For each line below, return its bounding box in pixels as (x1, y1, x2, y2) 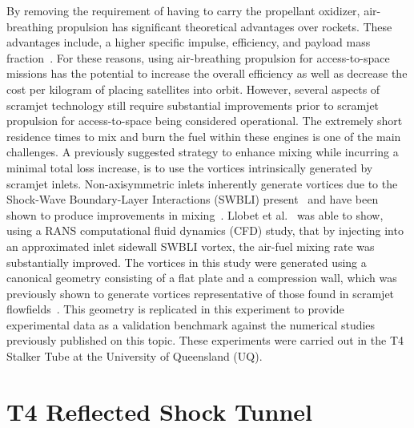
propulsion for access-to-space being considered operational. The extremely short (6, 112, 403, 129)
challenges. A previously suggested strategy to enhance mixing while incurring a (6, 143, 399, 160)
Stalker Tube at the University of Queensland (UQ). (6, 348, 263, 365)
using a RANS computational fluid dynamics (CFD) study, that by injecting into (6, 222, 404, 239)
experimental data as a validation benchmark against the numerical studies (6, 316, 376, 333)
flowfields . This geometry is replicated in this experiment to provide (6, 301, 344, 317)
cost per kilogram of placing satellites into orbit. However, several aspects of (6, 80, 380, 97)
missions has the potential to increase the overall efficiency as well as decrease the (6, 65, 408, 82)
